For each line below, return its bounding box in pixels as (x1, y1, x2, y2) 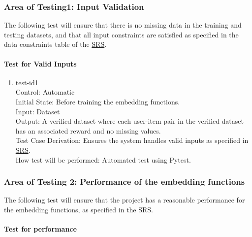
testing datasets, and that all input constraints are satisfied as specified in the (4, 29, 239, 39)
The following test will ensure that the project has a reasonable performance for (4, 195, 245, 205)
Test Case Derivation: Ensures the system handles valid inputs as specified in (15, 135, 249, 145)
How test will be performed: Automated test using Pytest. (15, 154, 191, 165)
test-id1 (15, 77, 38, 87)
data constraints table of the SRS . (4, 39, 107, 49)
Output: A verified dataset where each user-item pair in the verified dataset (15, 116, 244, 126)
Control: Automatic (15, 87, 75, 97)
